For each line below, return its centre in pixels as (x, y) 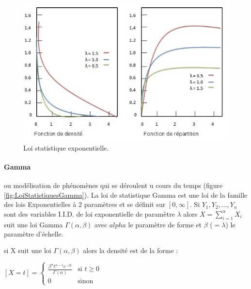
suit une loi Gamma (33, 224)
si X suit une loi (28, 250)
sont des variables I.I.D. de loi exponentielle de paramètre (89, 213)
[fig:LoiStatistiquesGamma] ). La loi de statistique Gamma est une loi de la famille (126, 195)
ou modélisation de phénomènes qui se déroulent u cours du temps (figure (113, 185)
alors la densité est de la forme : (131, 250)
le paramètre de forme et (165, 224)
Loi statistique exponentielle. (66, 147)
